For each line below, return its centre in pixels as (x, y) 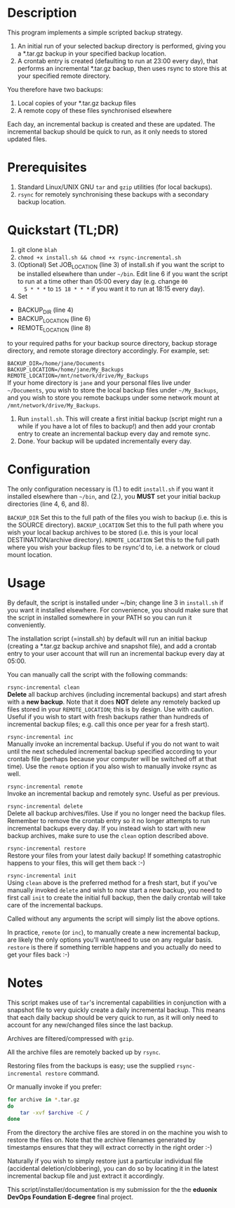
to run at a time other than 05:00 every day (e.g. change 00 (102, 281)
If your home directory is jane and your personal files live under (99, 383)
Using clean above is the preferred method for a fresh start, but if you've (112, 882)
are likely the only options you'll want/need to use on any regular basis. (110, 940)
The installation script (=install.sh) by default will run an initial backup (107, 638)
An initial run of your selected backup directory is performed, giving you (122, 46)
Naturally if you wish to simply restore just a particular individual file (105, 1161)
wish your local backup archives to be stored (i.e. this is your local (103, 532)
